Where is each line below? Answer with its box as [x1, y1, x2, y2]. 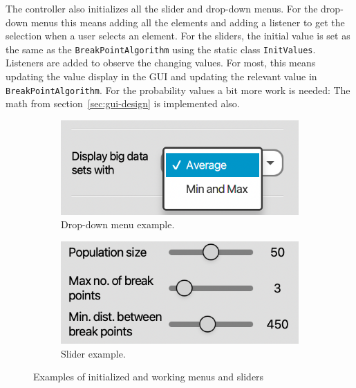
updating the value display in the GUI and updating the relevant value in [6, 69, 317, 84]
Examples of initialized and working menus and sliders [33, 369, 264, 384]
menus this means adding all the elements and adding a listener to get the [30, 15, 345, 29]
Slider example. [61, 346, 126, 360]
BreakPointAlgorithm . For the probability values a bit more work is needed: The [6, 82, 350, 97]
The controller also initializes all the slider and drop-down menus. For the [6, 1, 318, 15]
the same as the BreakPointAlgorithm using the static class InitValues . [6, 41, 316, 56]
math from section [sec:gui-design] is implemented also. [6, 96, 240, 111]
